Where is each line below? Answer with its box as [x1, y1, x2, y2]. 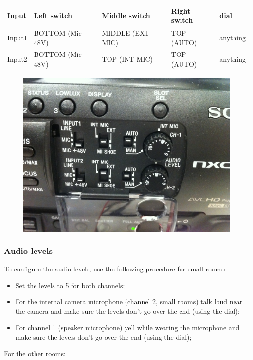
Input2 [7, 54, 27, 64]
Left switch [34, 10, 72, 20]
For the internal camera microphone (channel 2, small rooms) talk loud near [15, 296, 243, 306]
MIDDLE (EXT [102, 27, 150, 37]
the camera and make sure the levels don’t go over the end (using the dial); [15, 306, 240, 316]
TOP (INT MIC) [102, 54, 153, 64]
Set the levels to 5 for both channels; [15, 280, 125, 290]
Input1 [7, 32, 27, 42]
